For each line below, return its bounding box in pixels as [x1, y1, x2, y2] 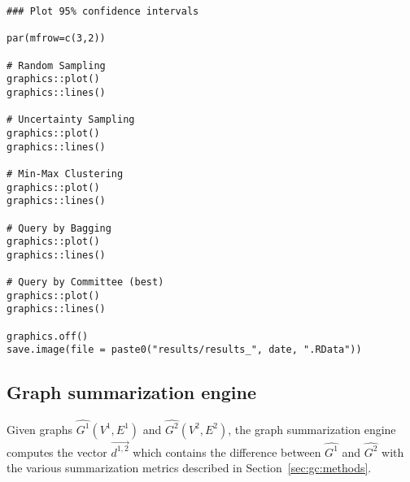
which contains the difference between [133, 443, 321, 460]
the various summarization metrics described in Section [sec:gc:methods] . [7, 459, 372, 476]
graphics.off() [7, 330, 89, 342]
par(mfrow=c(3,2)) [7, 33, 106, 45]
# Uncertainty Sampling [7, 114, 135, 126]
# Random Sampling [7, 59, 106, 72]
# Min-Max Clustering [7, 167, 124, 180]
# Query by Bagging [7, 222, 111, 234]
